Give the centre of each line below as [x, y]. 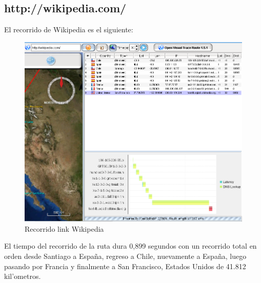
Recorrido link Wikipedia [64, 228]
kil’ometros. [23, 276]
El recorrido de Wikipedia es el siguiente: [69, 29]
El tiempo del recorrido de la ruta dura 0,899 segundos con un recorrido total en [130, 246]
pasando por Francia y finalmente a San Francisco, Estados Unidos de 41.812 [125, 266]
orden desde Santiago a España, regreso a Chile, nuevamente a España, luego [125, 256]
